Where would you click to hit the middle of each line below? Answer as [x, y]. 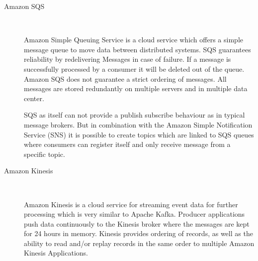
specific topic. [44, 154]
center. [34, 98]
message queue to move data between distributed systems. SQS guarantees [137, 49]
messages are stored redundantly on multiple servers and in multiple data [136, 88]
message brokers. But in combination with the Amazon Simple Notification [138, 124]
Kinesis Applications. [56, 253]
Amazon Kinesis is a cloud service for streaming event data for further [131, 204]
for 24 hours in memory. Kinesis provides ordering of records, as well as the [138, 233]
